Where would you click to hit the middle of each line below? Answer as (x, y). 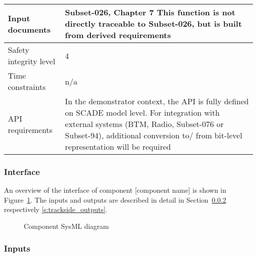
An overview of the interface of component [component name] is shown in (115, 190)
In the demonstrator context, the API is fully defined (157, 101)
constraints (27, 87)
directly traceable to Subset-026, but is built (153, 23)
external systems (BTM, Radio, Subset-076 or (144, 124)
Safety (19, 50)
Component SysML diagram (66, 226)
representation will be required (118, 147)
